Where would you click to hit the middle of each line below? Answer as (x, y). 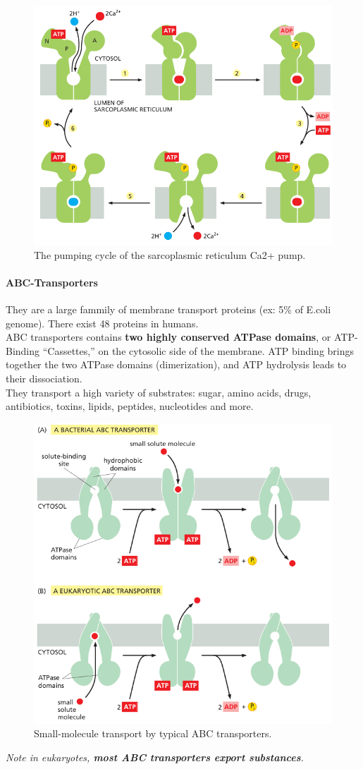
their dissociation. (44, 378)
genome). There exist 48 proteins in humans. (102, 323)
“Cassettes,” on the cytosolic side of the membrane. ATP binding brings (198, 350)
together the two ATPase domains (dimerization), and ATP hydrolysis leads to (176, 364)
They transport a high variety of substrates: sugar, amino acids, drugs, (159, 392)
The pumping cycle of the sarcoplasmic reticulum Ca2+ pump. (170, 254)
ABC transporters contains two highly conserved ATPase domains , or (168, 337)
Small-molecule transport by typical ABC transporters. (153, 733)
